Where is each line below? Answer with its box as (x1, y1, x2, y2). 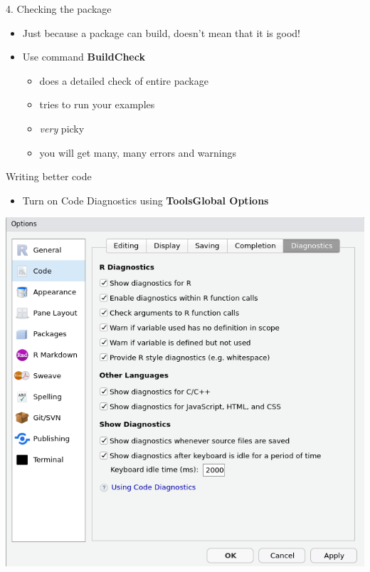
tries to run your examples (39, 97, 155, 112)
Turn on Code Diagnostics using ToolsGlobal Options (22, 192, 269, 207)
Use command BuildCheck (22, 49, 145, 64)
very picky (39, 120, 85, 135)
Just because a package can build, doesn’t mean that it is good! (22, 25, 300, 40)
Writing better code (6, 169, 92, 184)
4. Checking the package (6, 1, 112, 16)
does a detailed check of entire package (39, 73, 208, 88)
